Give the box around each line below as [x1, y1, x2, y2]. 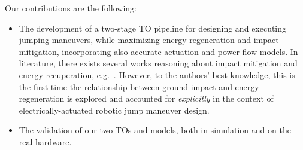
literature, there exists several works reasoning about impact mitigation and [19, 57, 298, 69]
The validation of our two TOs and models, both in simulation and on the [19, 124, 291, 136]
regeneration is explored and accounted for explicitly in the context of [19, 92, 274, 105]
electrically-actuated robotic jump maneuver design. [19, 103, 210, 116]
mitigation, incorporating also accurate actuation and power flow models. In [19, 45, 298, 57]
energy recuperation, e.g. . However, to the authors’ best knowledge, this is [19, 68, 295, 81]
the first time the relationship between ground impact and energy [19, 80, 259, 93]
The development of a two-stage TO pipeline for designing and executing [19, 22, 287, 34]
